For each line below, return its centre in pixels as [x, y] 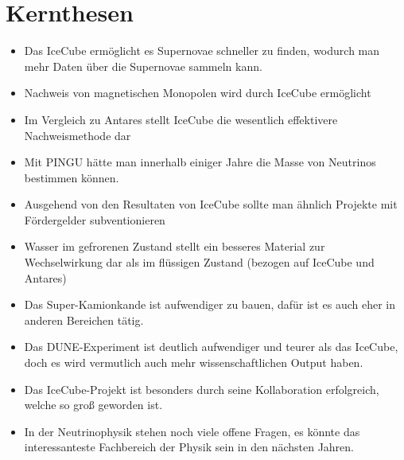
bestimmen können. [72, 177]
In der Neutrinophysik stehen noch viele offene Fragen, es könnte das [192, 431]
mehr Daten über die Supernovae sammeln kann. [143, 66]
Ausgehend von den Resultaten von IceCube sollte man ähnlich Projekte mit [211, 204]
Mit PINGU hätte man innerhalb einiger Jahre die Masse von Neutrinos [200, 162]
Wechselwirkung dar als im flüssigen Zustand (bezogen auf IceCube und [199, 262]
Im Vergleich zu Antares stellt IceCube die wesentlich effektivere [181, 119]
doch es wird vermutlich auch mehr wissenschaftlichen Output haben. [194, 363]
